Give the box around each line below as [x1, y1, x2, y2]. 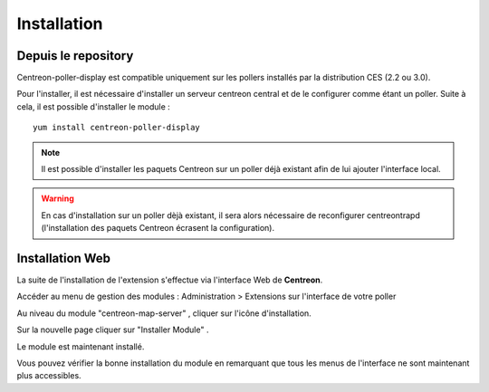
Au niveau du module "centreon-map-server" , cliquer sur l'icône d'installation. [16, 308, 312, 319]
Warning [41, 193, 74, 204]
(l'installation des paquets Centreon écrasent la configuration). [41, 223, 275, 234]
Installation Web [16, 251, 111, 266]
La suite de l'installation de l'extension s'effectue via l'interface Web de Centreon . [16, 274, 323, 285]
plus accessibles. [16, 370, 81, 381]
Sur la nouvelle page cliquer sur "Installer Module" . [16, 324, 209, 335]
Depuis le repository [16, 48, 134, 63]
